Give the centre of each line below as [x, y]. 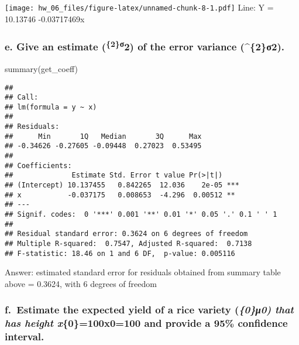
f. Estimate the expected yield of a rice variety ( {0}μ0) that [149, 310]
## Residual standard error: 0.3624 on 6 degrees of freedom [126, 234]
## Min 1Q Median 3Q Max [103, 136]
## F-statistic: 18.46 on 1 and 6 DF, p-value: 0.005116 [120, 253]
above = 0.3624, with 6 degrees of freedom [81, 283]
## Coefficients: [38, 165]
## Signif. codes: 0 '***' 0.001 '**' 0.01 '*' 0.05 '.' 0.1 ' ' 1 [141, 215]
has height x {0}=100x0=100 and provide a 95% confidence [146, 323]
